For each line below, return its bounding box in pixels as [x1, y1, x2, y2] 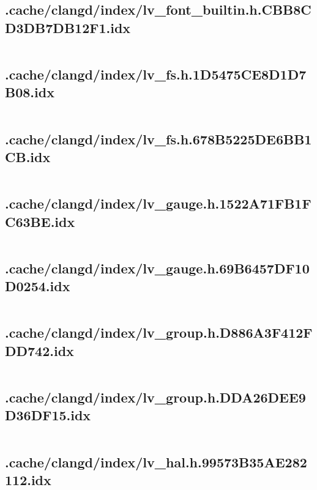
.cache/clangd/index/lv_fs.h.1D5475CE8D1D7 [5, 64, 307, 83]
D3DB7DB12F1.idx [5, 18, 131, 37]
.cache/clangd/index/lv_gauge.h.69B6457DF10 [5, 258, 310, 277]
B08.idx [5, 83, 54, 102]
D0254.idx [5, 277, 70, 295]
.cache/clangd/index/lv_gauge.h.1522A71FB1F [5, 194, 311, 213]
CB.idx [5, 147, 51, 166]
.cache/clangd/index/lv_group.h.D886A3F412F [5, 323, 313, 342]
